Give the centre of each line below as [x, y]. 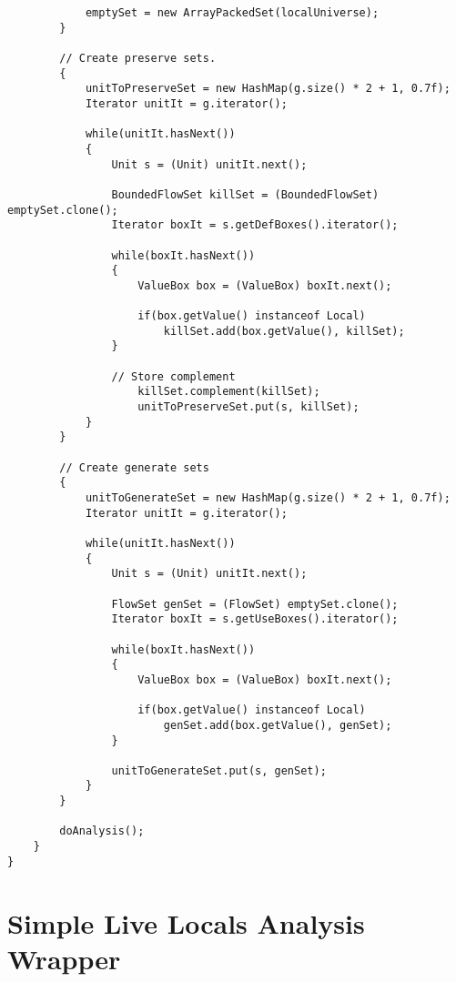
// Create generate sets [134, 467]
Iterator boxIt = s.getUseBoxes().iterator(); [255, 619]
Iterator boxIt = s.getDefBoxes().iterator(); [255, 225]
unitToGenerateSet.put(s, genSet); [219, 770]
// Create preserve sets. [138, 58]
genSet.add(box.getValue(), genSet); [278, 725]
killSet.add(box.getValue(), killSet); [284, 331]
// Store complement [173, 376]
